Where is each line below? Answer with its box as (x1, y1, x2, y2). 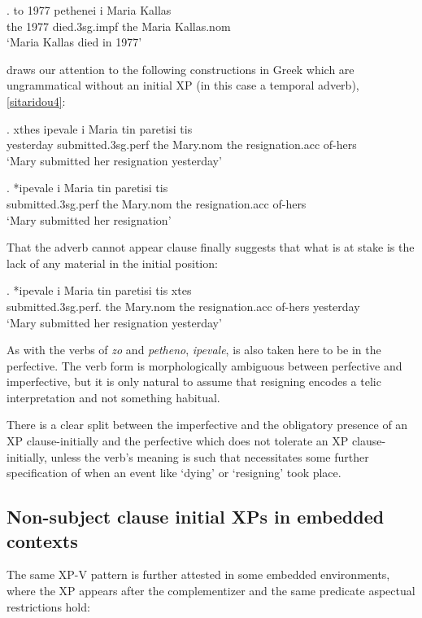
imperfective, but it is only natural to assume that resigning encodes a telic (7, 373, 381, 390)
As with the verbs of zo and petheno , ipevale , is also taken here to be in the (7, 341, 381, 358)
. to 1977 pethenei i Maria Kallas (7, 2, 172, 18)
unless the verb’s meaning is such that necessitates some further (50, 448, 369, 465)
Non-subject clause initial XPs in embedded (7, 504, 385, 529)
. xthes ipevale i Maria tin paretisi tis (7, 120, 193, 137)
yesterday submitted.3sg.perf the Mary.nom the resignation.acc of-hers (7, 136, 357, 153)
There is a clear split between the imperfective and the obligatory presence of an (7, 416, 408, 433)
